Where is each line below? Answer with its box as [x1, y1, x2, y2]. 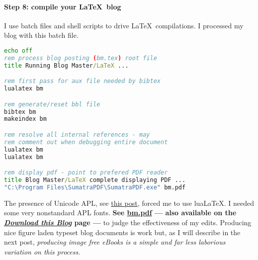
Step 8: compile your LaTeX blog [4, 1, 121, 11]
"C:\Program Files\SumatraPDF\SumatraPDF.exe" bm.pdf [4, 183, 186, 191]
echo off [4, 47, 33, 54]
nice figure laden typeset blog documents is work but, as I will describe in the [4, 227, 241, 237]
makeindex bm [4, 115, 47, 123]
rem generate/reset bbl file [4, 100, 100, 108]
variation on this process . [4, 246, 81, 257]
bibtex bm [4, 108, 36, 115]
